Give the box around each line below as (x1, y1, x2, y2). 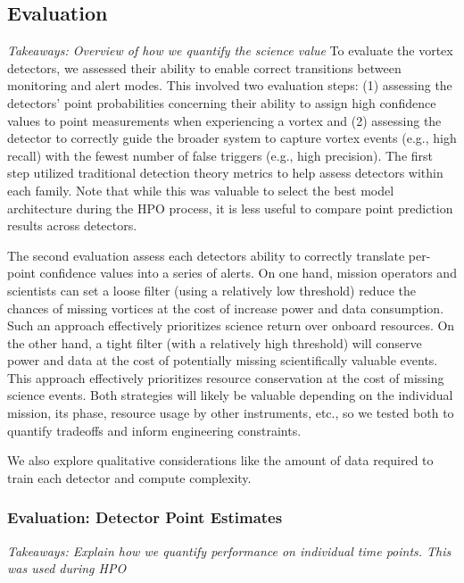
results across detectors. (7, 216, 137, 235)
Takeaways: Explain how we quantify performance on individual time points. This (7, 541, 452, 560)
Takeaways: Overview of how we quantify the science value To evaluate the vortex (7, 41, 453, 60)
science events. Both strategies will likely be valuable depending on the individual (7, 386, 453, 404)
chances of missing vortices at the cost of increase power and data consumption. (7, 298, 444, 317)
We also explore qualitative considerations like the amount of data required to (7, 451, 434, 470)
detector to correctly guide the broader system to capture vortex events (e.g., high (7, 129, 457, 147)
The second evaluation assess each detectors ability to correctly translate (7, 246, 405, 264)
